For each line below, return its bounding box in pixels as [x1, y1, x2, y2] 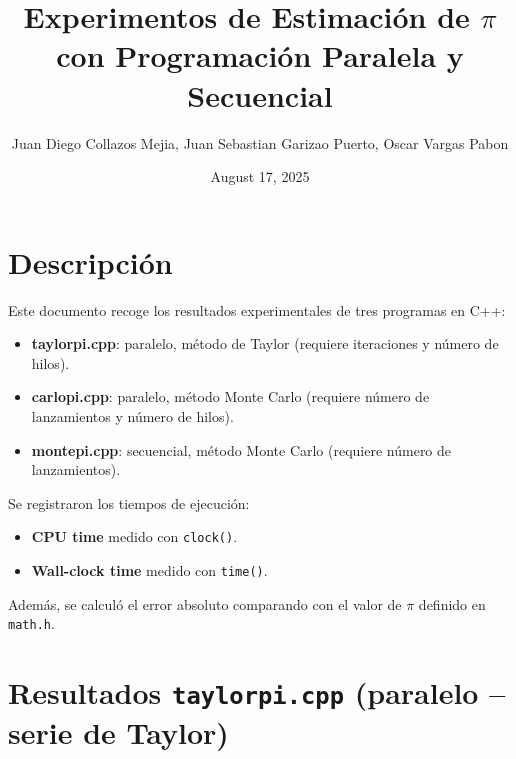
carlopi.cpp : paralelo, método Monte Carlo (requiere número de [31, 386, 430, 407]
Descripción [8, 241, 173, 282]
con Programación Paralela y [56, 35, 464, 76]
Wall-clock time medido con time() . [31, 560, 268, 581]
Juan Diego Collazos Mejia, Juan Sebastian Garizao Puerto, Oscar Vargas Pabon [11, 132, 509, 153]
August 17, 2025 [210, 166, 310, 187]
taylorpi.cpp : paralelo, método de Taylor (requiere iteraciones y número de [31, 333, 499, 354]
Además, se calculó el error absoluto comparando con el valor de [8, 593, 402, 614]
